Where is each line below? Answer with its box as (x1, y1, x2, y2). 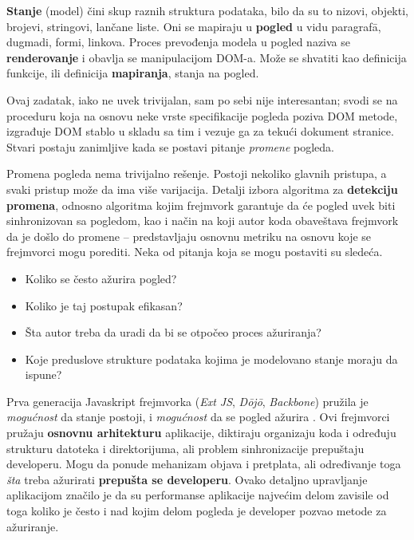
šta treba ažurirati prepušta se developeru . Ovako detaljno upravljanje (6, 471, 368, 487)
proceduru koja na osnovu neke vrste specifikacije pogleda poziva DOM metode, (6, 107, 398, 124)
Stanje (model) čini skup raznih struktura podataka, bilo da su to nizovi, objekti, (6, 2, 408, 18)
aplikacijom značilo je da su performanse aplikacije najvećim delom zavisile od (6, 487, 389, 503)
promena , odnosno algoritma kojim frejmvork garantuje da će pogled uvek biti (6, 196, 396, 213)
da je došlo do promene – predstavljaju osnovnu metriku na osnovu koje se (6, 227, 372, 244)
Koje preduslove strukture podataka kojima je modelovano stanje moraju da (25, 350, 398, 367)
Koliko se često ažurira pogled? (25, 270, 177, 286)
